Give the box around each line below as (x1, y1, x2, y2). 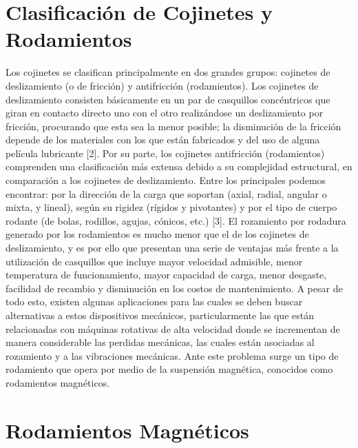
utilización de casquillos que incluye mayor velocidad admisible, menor (6, 254, 303, 268)
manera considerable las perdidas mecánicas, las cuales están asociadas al (6, 335, 315, 349)
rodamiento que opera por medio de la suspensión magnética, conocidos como (6, 362, 333, 376)
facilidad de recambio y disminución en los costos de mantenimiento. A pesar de (6, 281, 343, 295)
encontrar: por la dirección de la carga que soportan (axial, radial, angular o (6, 186, 327, 201)
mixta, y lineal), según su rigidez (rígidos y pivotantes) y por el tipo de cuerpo (6, 200, 337, 214)
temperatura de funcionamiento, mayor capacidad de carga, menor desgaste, (6, 267, 327, 282)
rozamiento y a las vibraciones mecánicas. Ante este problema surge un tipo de (6, 348, 339, 363)
